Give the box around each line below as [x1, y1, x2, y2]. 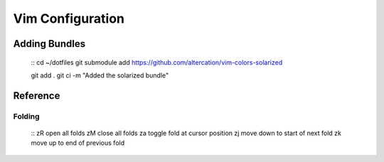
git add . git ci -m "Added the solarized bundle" [31, 71, 169, 80]
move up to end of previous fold [31, 139, 124, 147]
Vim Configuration [13, 11, 124, 26]
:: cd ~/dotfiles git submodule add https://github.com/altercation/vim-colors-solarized [31, 58, 283, 67]
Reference [13, 90, 60, 102]
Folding [13, 111, 40, 121]
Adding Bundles [13, 38, 85, 50]
